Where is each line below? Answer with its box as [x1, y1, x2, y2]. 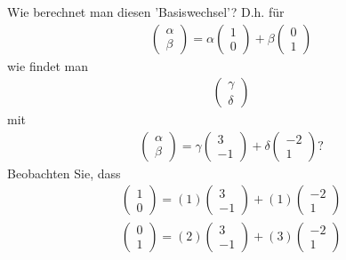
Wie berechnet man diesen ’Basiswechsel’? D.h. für [7, 3, 285, 20]
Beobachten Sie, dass [7, 163, 121, 182]
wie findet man [7, 56, 88, 75]
